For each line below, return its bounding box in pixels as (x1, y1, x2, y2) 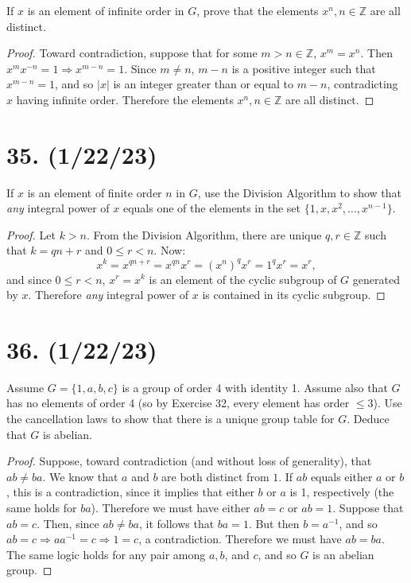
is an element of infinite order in (27, 2, 184, 18)
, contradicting (327, 76, 398, 92)
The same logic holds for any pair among (6, 546, 206, 562)
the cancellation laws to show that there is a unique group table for (6, 410, 335, 427)
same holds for (6, 499, 77, 516)
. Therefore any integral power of (28, 286, 189, 303)
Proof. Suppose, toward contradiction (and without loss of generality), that (6, 453, 372, 469)
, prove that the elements (196, 2, 319, 18)
